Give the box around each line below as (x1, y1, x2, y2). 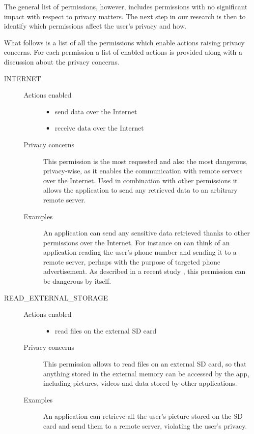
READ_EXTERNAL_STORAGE (4, 292, 108, 302)
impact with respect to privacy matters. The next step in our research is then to (4, 11, 246, 21)
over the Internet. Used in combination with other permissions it (43, 175, 238, 185)
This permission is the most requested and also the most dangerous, (43, 156, 248, 166)
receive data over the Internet (55, 123, 144, 133)
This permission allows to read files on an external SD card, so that (43, 359, 247, 369)
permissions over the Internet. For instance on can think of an (43, 237, 230, 247)
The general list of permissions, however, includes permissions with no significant (4, 1, 248, 11)
